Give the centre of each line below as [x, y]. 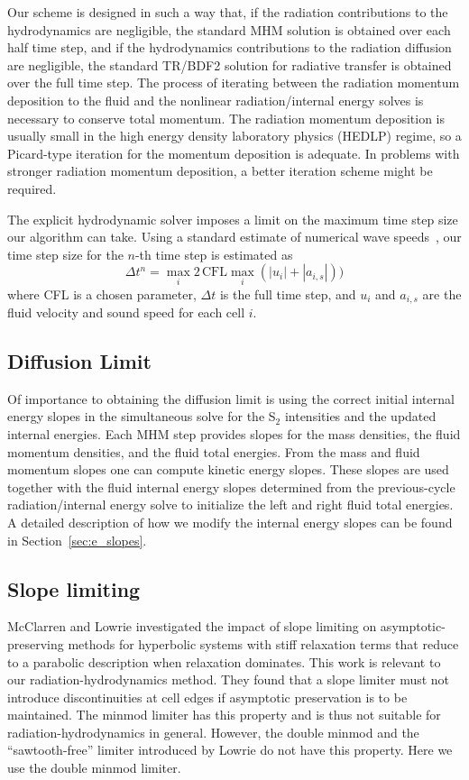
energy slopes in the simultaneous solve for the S [142, 416]
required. [32, 188]
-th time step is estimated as [214, 254]
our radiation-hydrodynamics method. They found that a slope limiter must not [229, 679]
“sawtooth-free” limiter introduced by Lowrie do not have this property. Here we [230, 750]
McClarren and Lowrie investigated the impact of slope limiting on [192, 626]
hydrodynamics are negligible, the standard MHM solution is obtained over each [229, 29]
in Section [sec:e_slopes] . [77, 540]
